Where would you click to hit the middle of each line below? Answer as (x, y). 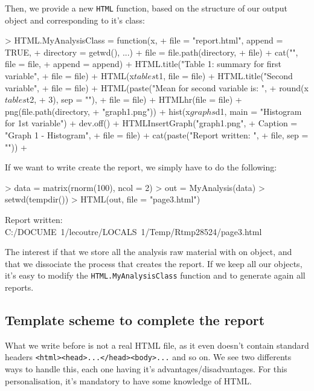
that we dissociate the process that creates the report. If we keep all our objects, (154, 263)
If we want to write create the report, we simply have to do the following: (141, 167)
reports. (19, 287)
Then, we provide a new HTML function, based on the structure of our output (146, 8)
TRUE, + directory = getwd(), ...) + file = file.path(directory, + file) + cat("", (152, 52)
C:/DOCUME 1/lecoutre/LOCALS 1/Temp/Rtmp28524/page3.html (133, 231)
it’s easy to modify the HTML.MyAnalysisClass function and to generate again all (155, 275)
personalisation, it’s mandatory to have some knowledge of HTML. (128, 380)
